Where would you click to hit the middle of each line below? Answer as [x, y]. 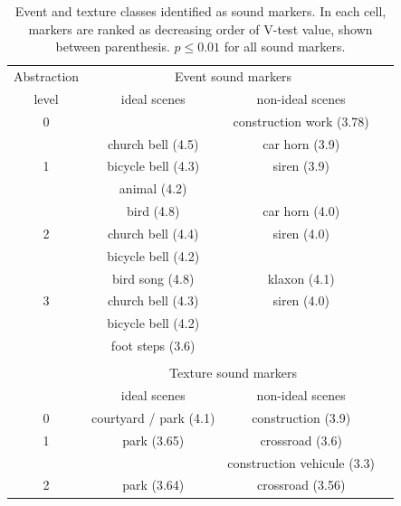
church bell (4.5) [153, 143]
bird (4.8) [153, 211]
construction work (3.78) [301, 121]
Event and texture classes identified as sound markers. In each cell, [200, 11]
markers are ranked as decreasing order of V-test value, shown [200, 28]
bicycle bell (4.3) [153, 166]
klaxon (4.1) [301, 278]
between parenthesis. [113, 47]
